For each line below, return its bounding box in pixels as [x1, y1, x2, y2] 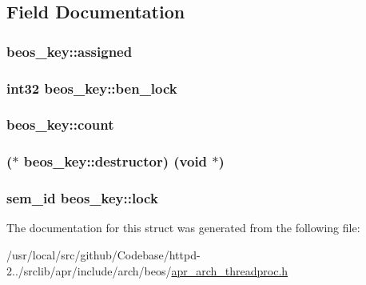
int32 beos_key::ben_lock [6, 78, 177, 98]
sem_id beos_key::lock [6, 188, 158, 208]
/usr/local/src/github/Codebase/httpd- [6, 246, 201, 263]
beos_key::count [6, 114, 114, 134]
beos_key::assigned [6, 41, 133, 61]
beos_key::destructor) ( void [23, 151, 208, 171]
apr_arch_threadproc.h [171, 262, 288, 279]
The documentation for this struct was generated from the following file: [6, 219, 360, 236]
